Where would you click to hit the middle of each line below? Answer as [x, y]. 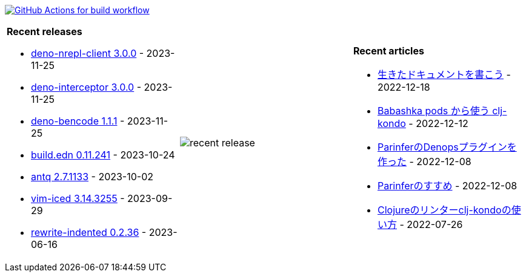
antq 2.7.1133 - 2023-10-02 [92, 177]
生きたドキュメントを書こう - [444, 74]
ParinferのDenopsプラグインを [447, 147]
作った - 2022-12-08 [424, 161]
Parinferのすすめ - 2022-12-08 [447, 186]
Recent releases [45, 31]
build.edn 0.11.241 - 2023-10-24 [103, 155]
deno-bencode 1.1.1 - [78, 121]
